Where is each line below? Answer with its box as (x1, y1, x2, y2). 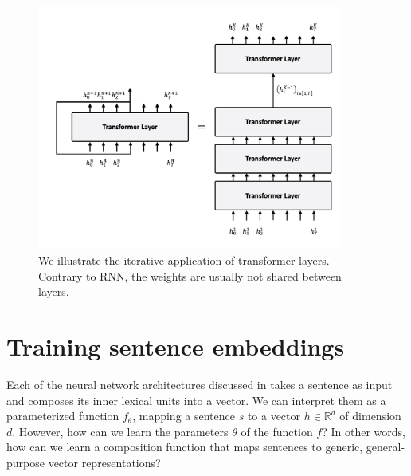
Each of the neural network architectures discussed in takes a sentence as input (6, 376, 393, 392)
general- (366, 439, 405, 455)
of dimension (339, 407, 401, 424)
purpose (6, 454, 45, 470)
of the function (241, 423, 313, 439)
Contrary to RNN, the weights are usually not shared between (38, 267, 342, 284)
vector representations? (48, 454, 161, 470)
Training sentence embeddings (6, 330, 345, 363)
